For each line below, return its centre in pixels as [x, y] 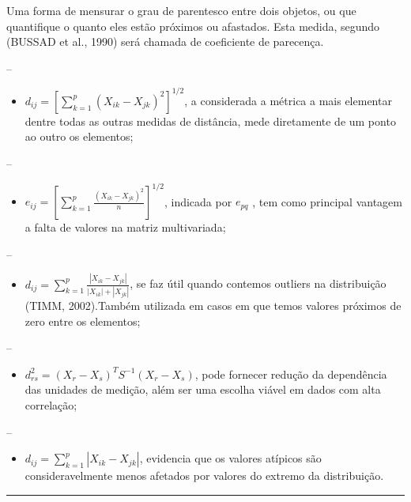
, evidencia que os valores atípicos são [230, 458]
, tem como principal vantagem [327, 201]
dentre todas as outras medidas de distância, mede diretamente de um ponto [210, 121]
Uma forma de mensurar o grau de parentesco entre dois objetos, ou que [181, 10]
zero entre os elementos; [83, 321]
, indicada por [198, 201]
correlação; [51, 404]
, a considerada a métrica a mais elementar [288, 100]
